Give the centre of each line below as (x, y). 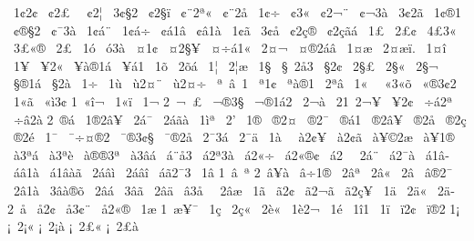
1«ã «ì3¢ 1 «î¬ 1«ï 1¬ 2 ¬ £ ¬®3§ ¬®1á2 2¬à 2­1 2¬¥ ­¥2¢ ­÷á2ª (233, 100)
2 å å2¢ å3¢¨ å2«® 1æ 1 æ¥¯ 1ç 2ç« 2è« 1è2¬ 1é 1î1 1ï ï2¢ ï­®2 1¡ (234, 208)
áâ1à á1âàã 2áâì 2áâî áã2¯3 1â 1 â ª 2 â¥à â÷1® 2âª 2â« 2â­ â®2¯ (233, 172)
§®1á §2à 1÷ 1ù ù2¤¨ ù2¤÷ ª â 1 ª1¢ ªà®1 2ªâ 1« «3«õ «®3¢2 (235, 83)
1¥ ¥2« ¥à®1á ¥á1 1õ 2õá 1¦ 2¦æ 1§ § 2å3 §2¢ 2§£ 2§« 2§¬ (226, 65)
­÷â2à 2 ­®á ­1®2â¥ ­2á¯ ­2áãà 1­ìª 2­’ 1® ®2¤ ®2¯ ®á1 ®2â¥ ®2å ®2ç (240, 119)
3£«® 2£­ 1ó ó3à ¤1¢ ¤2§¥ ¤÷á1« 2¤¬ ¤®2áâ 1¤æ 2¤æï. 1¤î (230, 48)
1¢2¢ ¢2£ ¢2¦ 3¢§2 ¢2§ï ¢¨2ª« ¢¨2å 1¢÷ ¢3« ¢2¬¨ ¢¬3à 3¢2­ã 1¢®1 (237, 12)
